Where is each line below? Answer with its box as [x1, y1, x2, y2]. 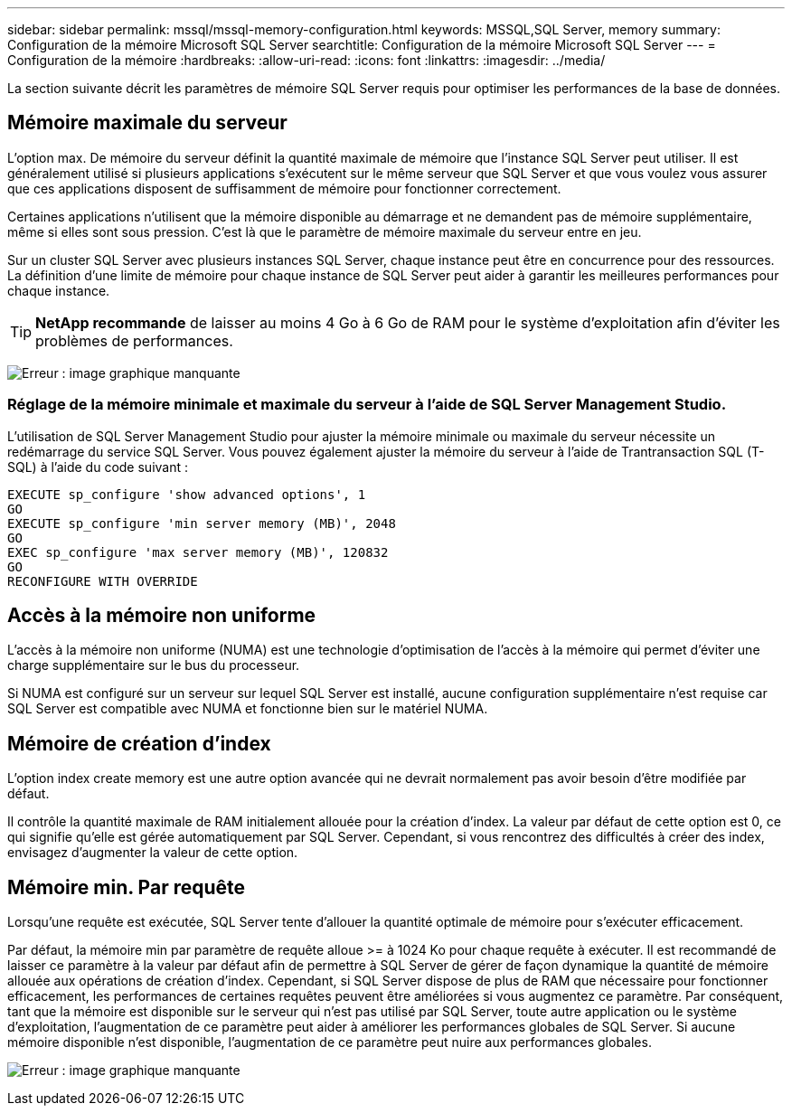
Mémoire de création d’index [7, 731, 271, 755]
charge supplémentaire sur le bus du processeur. [7, 657, 300, 674]
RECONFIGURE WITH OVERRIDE [7, 573, 198, 589]
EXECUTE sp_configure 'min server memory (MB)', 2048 [7, 515, 396, 531]
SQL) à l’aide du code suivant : [7, 458, 189, 475]
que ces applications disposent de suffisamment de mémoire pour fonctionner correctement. [7, 180, 561, 196]
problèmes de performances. [35, 331, 233, 350]
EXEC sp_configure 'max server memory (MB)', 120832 [7, 544, 389, 560]
